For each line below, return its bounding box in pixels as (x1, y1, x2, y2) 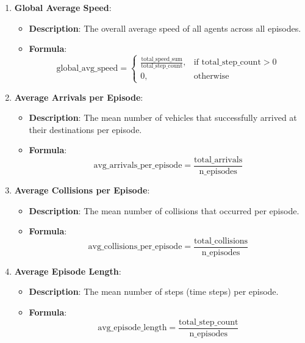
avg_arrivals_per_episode (93, 161, 182, 170)
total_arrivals (194, 155, 243, 164)
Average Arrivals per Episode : (14, 90, 143, 103)
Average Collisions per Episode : (14, 183, 150, 196)
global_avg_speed (56, 64, 118, 73)
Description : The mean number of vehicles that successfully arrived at (29, 111, 297, 124)
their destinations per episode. (29, 123, 142, 135)
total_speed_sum (141, 56, 183, 63)
